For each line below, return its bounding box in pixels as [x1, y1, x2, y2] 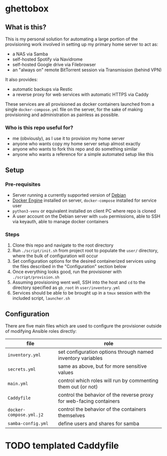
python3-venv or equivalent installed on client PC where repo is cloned [12, 208, 156, 214]
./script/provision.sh [12, 275, 60, 280]
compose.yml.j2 [7, 412, 44, 418]
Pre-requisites [5, 180, 41, 187]
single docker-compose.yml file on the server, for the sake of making [5, 107, 143, 112]
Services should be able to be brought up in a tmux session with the [12, 290, 151, 296]
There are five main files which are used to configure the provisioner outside [5, 323, 162, 329]
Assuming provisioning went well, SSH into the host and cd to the [12, 280, 146, 286]
